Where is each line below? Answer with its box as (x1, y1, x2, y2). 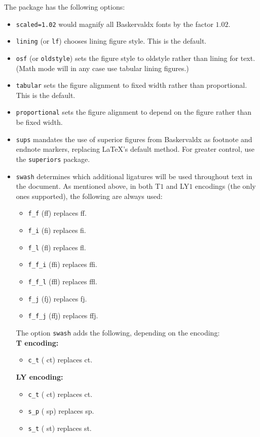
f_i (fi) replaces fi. (28, 225, 86, 236)
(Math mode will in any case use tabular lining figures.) (16, 62, 189, 73)
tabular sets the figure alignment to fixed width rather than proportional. (16, 80, 247, 90)
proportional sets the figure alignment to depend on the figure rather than (16, 107, 252, 117)
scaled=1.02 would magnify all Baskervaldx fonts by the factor (16, 18, 213, 29)
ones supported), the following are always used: (16, 190, 163, 201)
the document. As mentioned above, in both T (16, 181, 161, 191)
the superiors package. (16, 153, 90, 164)
